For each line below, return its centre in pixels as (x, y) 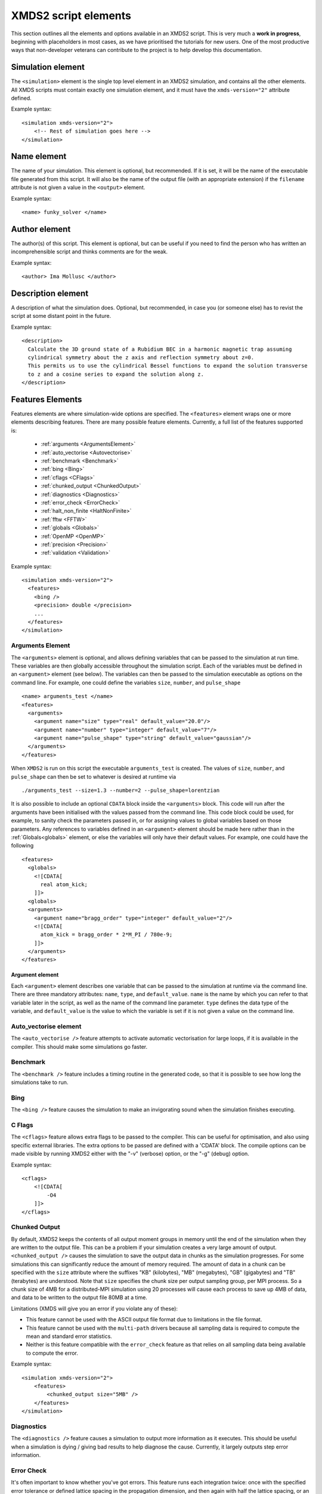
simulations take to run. (40, 1082)
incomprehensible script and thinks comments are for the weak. (89, 252)
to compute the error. (52, 1353)
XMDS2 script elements (71, 16)
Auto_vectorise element (46, 1026)
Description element (50, 293)
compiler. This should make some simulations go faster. (79, 1046)
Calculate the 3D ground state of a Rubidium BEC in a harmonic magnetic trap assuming (160, 349)
